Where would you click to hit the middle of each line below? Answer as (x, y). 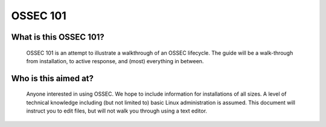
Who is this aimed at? (52, 78)
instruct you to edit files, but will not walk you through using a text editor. (117, 111)
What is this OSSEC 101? (58, 37)
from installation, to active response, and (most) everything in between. (115, 61)
